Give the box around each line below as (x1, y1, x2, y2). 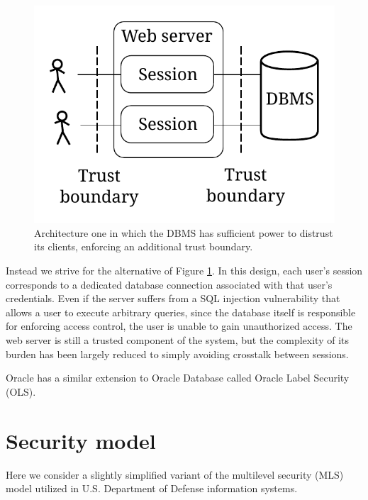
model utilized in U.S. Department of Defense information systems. (6, 481, 298, 496)
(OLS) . (6, 384, 36, 399)
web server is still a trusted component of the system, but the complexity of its (6, 333, 349, 347)
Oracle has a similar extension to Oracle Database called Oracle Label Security (6, 370, 350, 385)
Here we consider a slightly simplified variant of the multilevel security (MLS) (6, 467, 344, 482)
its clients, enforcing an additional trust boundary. (34, 239, 253, 254)
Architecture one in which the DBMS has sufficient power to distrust (34, 225, 333, 240)
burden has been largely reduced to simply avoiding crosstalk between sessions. (6, 346, 349, 361)
